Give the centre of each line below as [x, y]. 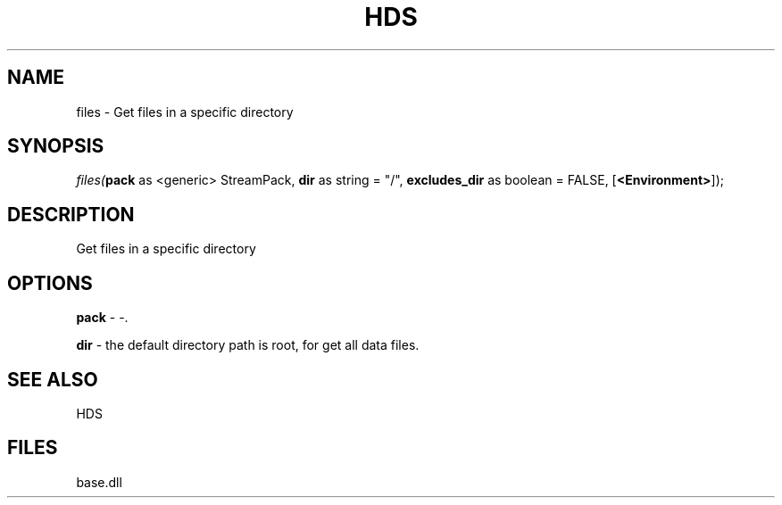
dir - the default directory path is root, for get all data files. [248, 345]
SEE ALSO [53, 379]
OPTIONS [50, 283]
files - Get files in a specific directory [185, 112]
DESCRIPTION [71, 214]
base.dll [99, 482]
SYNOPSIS [56, 146]
